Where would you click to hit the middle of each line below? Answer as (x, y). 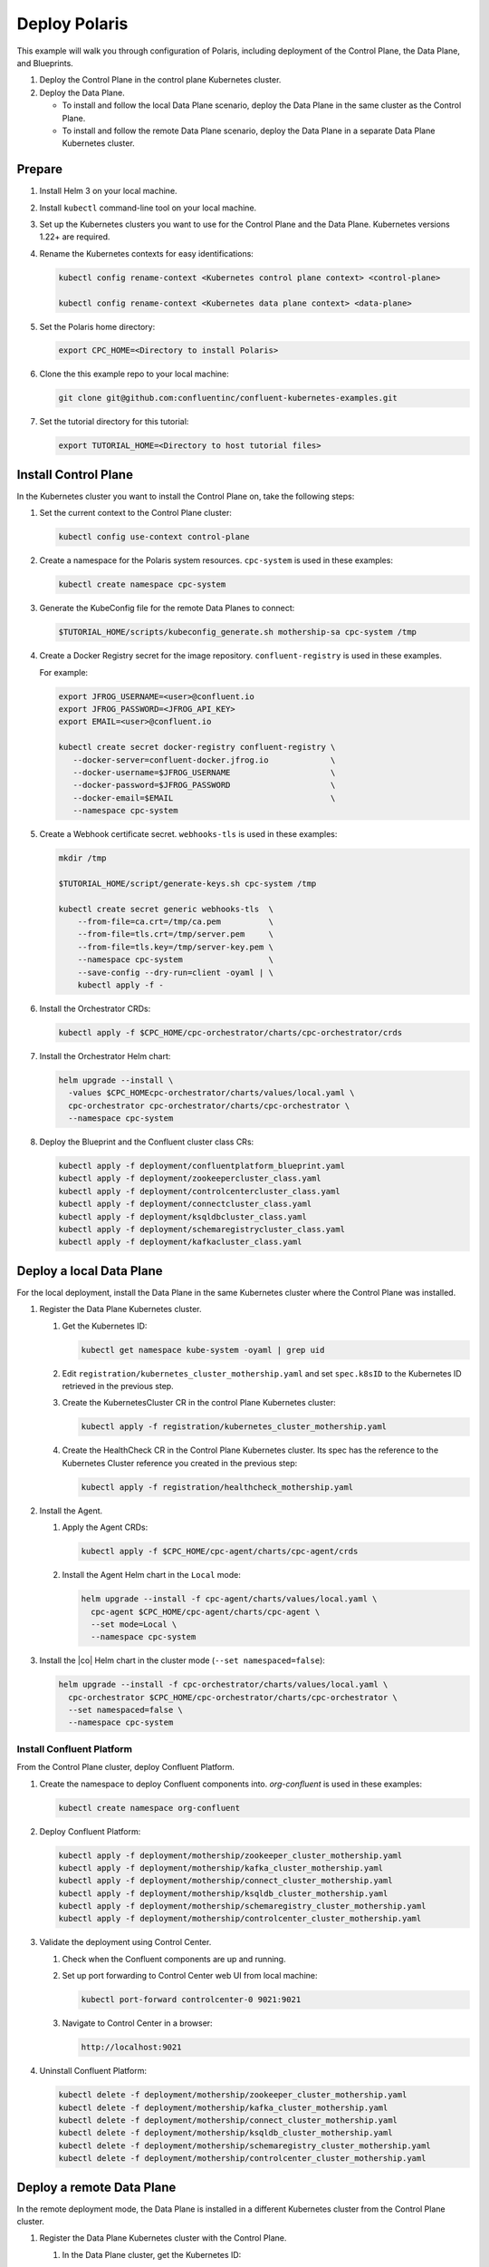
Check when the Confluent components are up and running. (174, 1959)
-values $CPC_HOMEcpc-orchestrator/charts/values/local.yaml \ (211, 1093)
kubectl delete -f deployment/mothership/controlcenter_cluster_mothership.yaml (242, 2159)
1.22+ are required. (75, 237)
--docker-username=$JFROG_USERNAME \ (204, 772)
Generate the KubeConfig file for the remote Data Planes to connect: (167, 608)
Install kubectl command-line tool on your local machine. (148, 208)
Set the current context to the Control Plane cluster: (136, 513)
